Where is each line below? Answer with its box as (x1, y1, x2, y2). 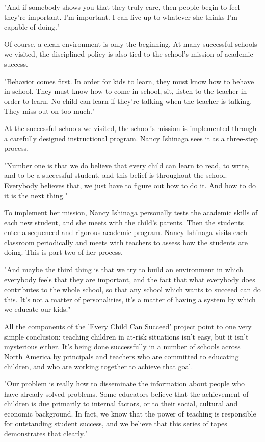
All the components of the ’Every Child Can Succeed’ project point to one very (4, 321, 252, 332)
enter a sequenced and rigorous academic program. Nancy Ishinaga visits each (4, 227, 247, 238)
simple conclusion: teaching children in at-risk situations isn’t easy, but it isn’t (4, 331, 249, 342)
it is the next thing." (4, 190, 68, 200)
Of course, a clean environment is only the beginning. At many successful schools (4, 38, 257, 49)
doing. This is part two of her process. (4, 247, 123, 257)
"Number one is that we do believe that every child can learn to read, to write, (4, 160, 250, 170)
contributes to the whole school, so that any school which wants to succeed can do (4, 284, 261, 295)
